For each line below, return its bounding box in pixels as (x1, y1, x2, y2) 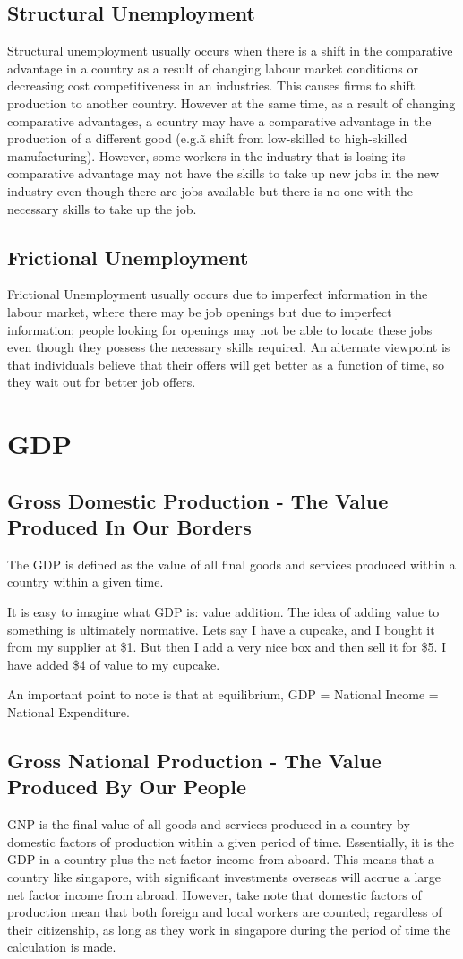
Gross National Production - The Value (7, 747, 382, 775)
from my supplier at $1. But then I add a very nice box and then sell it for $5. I (7, 638, 447, 656)
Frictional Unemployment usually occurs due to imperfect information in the (7, 285, 428, 304)
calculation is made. (7, 938, 116, 956)
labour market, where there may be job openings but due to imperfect (7, 302, 392, 321)
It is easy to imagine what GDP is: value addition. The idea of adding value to (7, 603, 440, 621)
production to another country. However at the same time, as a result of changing (7, 93, 456, 112)
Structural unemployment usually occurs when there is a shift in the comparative (7, 41, 453, 60)
